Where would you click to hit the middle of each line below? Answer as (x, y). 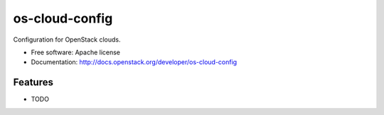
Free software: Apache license (76, 52)
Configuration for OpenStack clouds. (67, 40)
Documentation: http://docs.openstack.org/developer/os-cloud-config (134, 62)
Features (33, 82)
